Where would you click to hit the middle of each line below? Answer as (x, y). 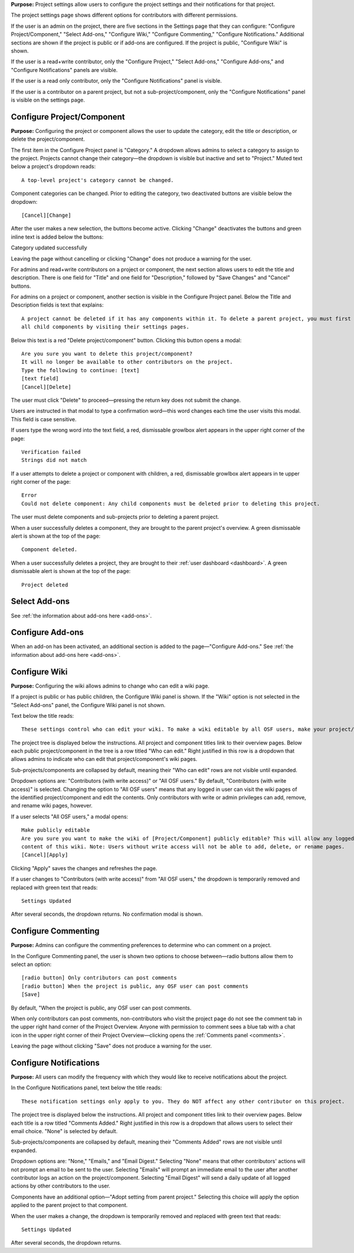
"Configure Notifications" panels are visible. (64, 70)
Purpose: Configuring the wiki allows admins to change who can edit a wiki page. (110, 686)
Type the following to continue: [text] (81, 370)
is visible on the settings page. (48, 100)
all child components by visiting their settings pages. (106, 327)
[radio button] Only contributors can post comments (99, 978)
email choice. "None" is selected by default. (64, 1131)
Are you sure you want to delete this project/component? (107, 354)
